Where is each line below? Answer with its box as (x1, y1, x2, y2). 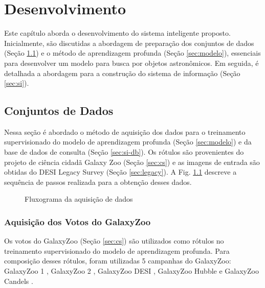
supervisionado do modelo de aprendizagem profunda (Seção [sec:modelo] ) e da (4, 136, 252, 147)
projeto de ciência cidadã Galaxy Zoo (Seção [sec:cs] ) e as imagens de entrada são (4, 156, 260, 167)
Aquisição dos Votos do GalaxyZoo (4, 215, 151, 228)
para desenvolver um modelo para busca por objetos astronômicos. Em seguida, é (4, 57, 259, 68)
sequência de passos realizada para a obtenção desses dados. (4, 176, 192, 187)
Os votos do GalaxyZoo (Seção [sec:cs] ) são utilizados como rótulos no (4, 235, 224, 246)
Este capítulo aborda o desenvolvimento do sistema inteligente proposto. (4, 28, 231, 38)
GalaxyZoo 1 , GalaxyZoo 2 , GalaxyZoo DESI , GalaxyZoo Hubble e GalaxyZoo (4, 266, 259, 276)
